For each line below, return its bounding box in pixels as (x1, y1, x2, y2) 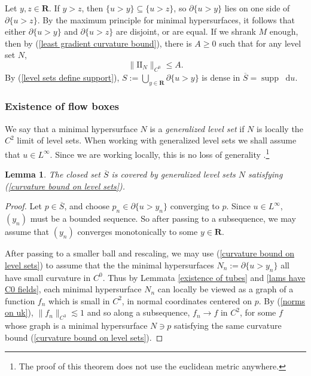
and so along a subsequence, (87, 306, 190, 319)
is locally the (256, 122, 303, 134)
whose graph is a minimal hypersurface (5, 319, 148, 332)
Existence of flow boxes (5, 99, 120, 114)
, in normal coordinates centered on (121, 294, 252, 307)
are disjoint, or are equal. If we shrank (115, 25, 256, 38)
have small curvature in (5, 271, 91, 283)
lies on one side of (224, 2, 290, 14)
